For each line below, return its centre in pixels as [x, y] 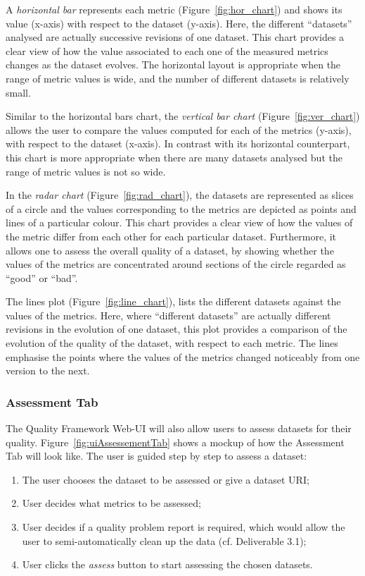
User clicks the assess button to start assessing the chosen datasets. [167, 564]
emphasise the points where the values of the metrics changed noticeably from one [183, 356]
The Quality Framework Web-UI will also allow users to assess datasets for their [179, 428]
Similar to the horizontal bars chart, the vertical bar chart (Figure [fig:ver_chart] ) [183, 116]
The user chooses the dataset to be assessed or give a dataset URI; [166, 479]
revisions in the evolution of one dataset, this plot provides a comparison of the [177, 329]
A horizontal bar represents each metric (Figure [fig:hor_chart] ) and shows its [174, 9]
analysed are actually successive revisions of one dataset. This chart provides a [175, 37]
